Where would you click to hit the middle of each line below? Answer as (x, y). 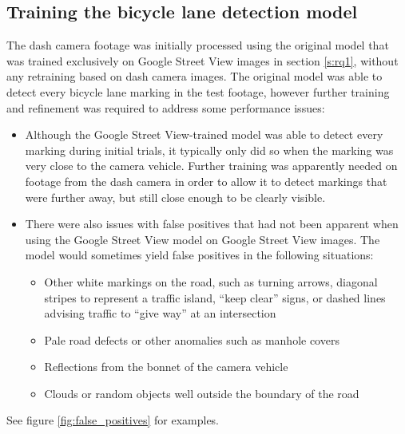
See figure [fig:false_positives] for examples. (113, 420)
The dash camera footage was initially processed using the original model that (198, 45)
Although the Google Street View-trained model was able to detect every (204, 134)
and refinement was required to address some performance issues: (166, 107)
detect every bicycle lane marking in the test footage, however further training (198, 91)
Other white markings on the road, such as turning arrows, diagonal (211, 281)
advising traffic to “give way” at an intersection (160, 313)
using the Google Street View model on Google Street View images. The (202, 239)
